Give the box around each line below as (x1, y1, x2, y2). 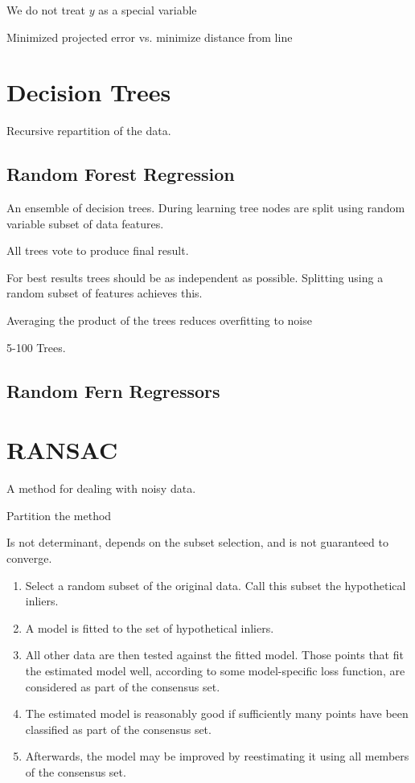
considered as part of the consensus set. (25, 678, 220, 695)
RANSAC (6, 433, 118, 466)
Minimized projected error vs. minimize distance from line (6, 28, 293, 45)
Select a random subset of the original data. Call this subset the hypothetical (25, 576, 406, 593)
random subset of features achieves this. (6, 285, 203, 301)
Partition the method (6, 506, 112, 523)
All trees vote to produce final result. (6, 242, 189, 259)
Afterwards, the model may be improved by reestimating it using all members (25, 748, 409, 765)
